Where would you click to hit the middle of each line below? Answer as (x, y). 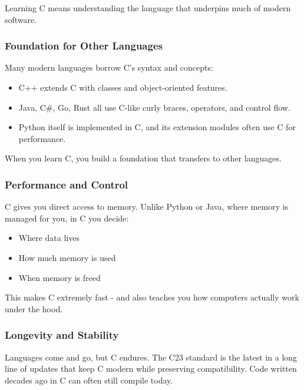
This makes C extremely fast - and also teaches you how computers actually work (152, 297)
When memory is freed (60, 277)
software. (21, 19)
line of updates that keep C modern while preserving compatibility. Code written (151, 368)
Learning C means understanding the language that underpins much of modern (148, 8)
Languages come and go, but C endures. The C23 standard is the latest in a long (151, 357)
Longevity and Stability (62, 335)
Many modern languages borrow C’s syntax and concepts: (109, 67)
